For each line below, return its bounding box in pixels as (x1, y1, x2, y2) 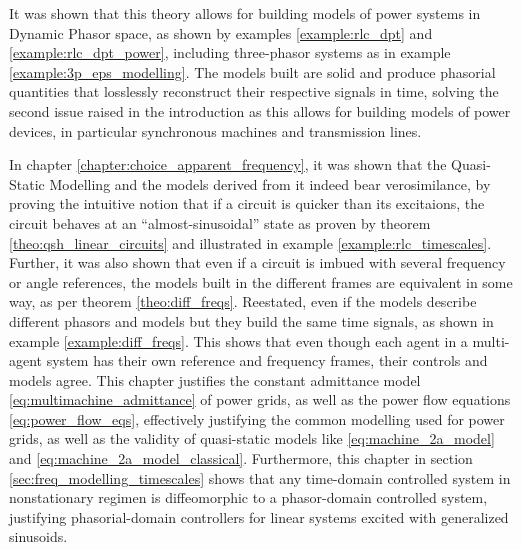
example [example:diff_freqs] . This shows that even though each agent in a (9, 330, 468, 351)
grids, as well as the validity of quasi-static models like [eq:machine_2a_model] (9, 428, 495, 449)
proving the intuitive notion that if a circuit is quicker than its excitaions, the (9, 193, 485, 214)
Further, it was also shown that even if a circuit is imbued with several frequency (9, 252, 506, 273)
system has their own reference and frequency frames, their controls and (46, 350, 488, 371)
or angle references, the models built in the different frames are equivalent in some (9, 271, 513, 292)
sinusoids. (9, 526, 68, 547)
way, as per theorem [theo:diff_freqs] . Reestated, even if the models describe (9, 291, 477, 312)
